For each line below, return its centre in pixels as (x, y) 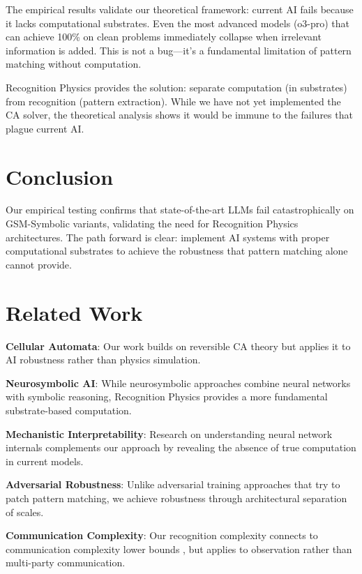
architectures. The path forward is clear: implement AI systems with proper (168, 237)
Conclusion (60, 176)
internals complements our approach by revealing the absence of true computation (181, 447)
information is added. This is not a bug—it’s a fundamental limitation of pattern (179, 50)
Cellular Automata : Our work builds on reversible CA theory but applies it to (178, 346)
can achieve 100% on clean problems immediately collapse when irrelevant (164, 37)
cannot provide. (39, 264)
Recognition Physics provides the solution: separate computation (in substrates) (176, 87)
